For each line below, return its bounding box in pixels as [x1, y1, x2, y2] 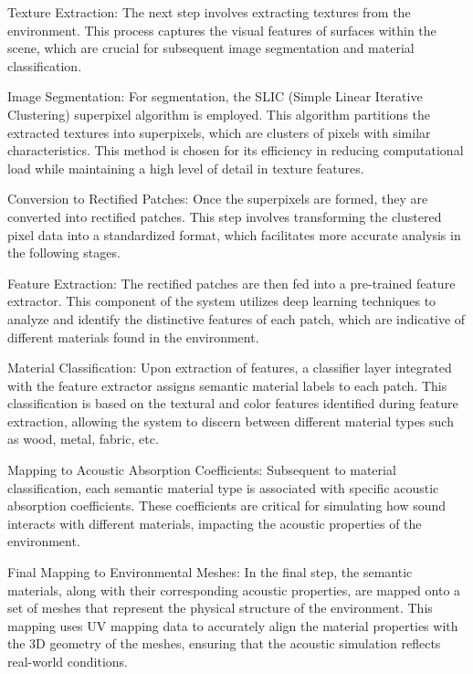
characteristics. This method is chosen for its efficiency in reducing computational [7, 141, 464, 160]
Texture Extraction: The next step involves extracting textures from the [7, 3, 411, 21]
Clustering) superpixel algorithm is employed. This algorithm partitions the [7, 104, 431, 123]
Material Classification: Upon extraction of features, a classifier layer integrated [7, 358, 452, 377]
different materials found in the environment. [7, 327, 259, 346]
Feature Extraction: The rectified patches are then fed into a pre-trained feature [7, 273, 456, 292]
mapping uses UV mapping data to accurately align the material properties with [7, 616, 458, 635]
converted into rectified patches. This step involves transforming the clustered [7, 206, 442, 226]
